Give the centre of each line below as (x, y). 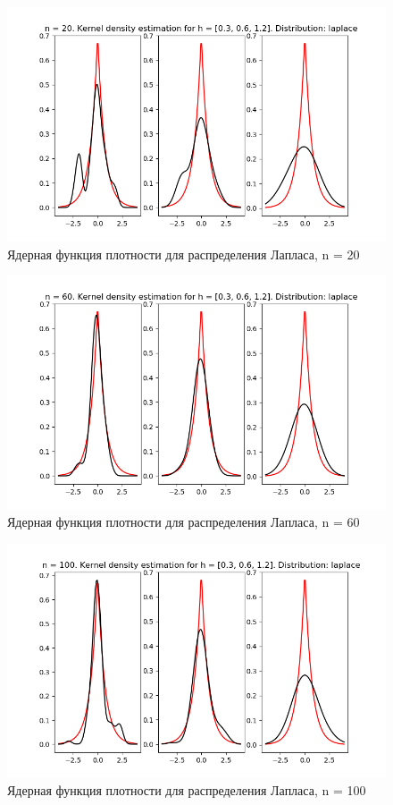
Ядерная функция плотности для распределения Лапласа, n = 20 (184, 254)
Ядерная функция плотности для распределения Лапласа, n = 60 (184, 522)
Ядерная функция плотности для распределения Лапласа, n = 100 (187, 790)
